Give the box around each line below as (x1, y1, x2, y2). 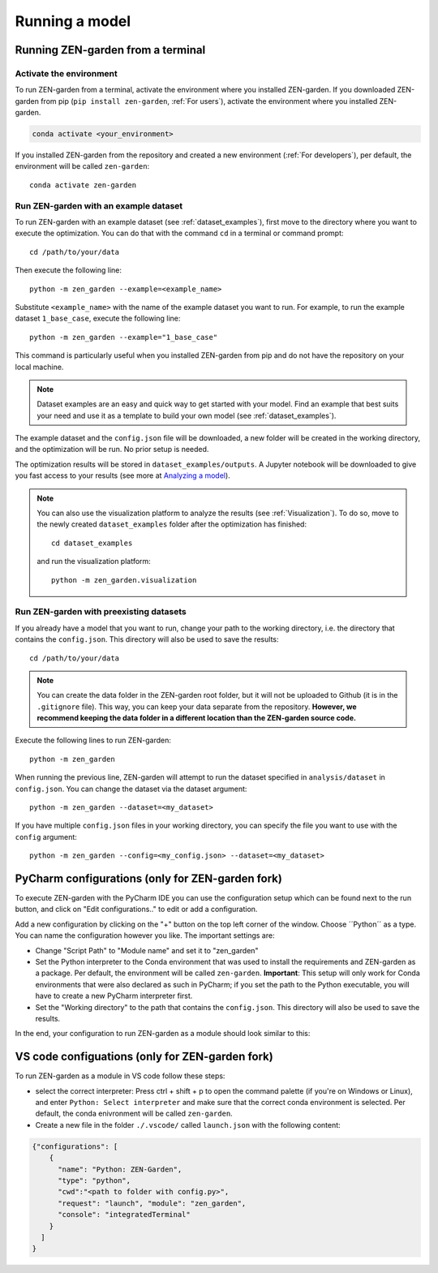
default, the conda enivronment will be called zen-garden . (35, 1108, 233, 1119)
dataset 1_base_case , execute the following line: (15, 313, 181, 324)
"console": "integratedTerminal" (58, 1210, 191, 1219)
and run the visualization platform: (36, 557, 152, 566)
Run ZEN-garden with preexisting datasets (15, 606, 187, 617)
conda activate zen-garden (29, 180, 137, 190)
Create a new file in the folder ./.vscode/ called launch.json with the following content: (35, 1120, 341, 1129)
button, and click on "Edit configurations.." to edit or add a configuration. (15, 905, 258, 914)
